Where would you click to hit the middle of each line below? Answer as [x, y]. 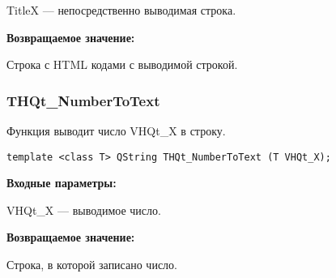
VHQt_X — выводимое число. [84, 210]
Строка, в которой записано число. [92, 265]
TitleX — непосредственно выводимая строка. [121, 10]
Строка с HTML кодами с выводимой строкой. [122, 64]
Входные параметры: [62, 183]
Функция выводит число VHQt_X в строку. [116, 130]
